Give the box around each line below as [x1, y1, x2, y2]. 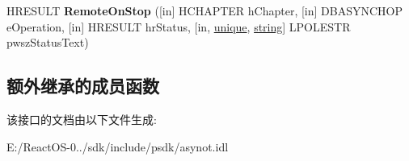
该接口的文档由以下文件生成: [6, 110, 157, 127]
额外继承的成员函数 [6, 73, 159, 98]
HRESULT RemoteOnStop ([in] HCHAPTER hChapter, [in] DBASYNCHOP [6, 2, 403, 19]
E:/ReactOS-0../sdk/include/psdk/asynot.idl [6, 138, 229, 155]
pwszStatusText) [6, 34, 89, 51]
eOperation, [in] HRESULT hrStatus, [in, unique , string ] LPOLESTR [6, 18, 351, 35]
